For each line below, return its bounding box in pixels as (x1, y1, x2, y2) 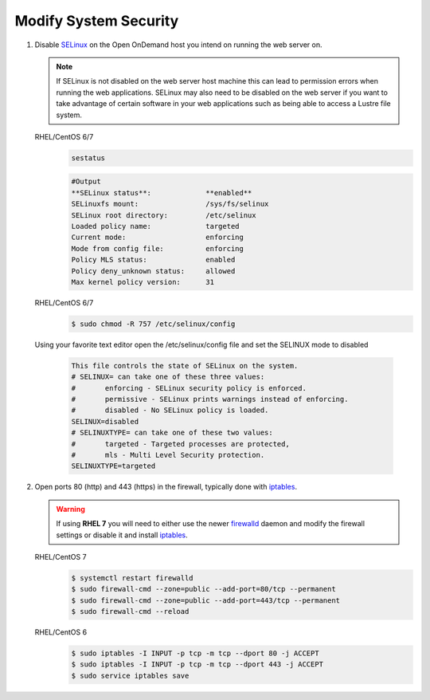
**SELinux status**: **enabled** (71, 188, 252, 197)
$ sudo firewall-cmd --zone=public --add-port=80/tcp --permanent (71, 584, 336, 594)
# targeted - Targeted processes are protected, (71, 439, 290, 448)
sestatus (71, 153, 106, 163)
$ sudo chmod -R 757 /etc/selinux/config (71, 319, 236, 328)
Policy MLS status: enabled (71, 255, 236, 265)
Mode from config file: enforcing (71, 244, 244, 253)
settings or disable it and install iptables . (56, 530, 189, 540)
